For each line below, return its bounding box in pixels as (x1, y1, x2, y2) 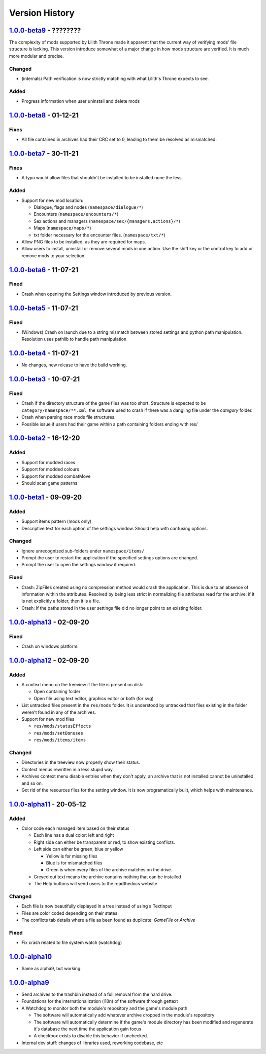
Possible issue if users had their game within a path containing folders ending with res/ (21, 421, 198, 427)
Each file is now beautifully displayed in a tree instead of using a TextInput (21, 903, 172, 909)
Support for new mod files (21, 716, 75, 722)
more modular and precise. (9, 53, 64, 59)
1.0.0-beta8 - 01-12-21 (9, 111, 79, 119)
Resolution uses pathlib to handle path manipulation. (21, 336, 128, 342)
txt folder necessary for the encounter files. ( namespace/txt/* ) (33, 232, 166, 238)
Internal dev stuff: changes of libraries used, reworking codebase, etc (21, 1040, 163, 1046)
